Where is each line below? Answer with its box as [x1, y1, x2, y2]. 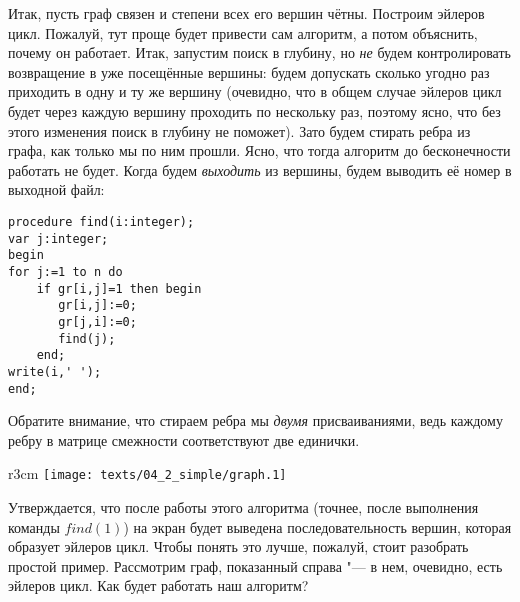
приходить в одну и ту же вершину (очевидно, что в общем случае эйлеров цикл [8, 81, 502, 102]
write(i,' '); [8, 364, 102, 379]
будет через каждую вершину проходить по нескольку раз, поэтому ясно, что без [8, 100, 501, 121]
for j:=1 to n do [8, 264, 123, 279]
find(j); [58, 331, 116, 346]
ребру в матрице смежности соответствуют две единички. [8, 429, 360, 450]
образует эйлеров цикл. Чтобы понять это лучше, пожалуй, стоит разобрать [8, 536, 469, 557]
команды [8, 516, 60, 537]
